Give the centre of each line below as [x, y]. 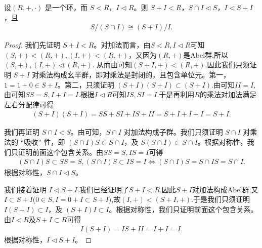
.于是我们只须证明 [221, 199]
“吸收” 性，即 [43, 142]
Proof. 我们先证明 [32, 45]
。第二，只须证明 [86, 84]
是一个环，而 [67, 7]
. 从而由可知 [112, 65]
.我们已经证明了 [103, 189]
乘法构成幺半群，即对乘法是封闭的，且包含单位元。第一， [135, 74]
